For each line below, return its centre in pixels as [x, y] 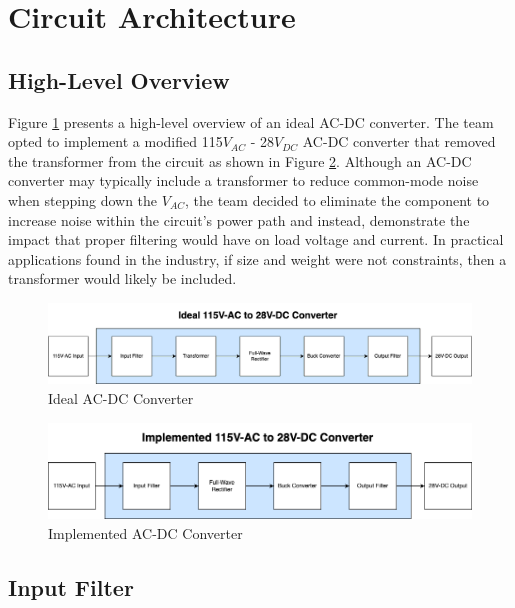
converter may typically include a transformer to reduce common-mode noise [243, 180]
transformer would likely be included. [122, 278]
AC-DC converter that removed [399, 141]
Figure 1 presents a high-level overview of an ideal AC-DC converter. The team [251, 121]
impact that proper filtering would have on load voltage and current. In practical [256, 239]
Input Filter [71, 586]
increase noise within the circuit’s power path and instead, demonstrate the [239, 219]
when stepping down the [83, 199]
